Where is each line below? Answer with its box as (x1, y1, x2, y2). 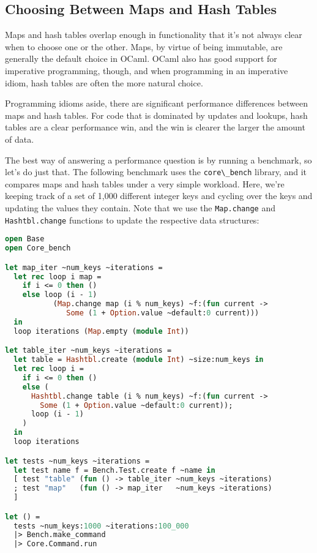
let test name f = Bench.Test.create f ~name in (13, 465, 215, 475)
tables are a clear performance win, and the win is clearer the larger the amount (5, 121, 305, 134)
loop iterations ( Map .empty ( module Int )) (13, 326, 189, 336)
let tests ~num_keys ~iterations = (5, 456, 150, 465)
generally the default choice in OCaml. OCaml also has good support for (5, 52, 277, 65)
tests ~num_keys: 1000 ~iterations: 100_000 (13, 521, 189, 530)
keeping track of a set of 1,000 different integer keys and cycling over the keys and (5, 189, 313, 202)
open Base (5, 235, 45, 244)
